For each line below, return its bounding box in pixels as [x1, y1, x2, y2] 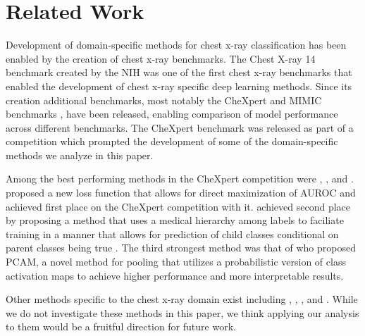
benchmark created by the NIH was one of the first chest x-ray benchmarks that [6, 65, 352, 80]
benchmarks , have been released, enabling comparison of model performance [6, 106, 338, 121]
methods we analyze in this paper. [6, 147, 154, 162]
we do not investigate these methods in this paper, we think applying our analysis [6, 305, 359, 320]
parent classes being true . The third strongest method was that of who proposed [6, 240, 356, 255]
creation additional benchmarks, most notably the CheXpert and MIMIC [6, 92, 322, 107]
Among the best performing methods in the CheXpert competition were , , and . [6, 171, 354, 186]
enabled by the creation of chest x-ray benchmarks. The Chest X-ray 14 [6, 51, 316, 66]
